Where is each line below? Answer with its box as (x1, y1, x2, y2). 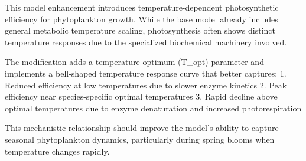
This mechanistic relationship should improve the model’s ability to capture (5, 121, 279, 134)
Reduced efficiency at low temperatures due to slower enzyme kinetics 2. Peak (5, 78, 287, 91)
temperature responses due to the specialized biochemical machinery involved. (5, 35, 287, 48)
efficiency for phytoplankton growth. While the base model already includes (5, 12, 278, 25)
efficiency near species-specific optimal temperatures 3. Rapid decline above (5, 90, 278, 103)
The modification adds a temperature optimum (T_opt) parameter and (5, 55, 264, 68)
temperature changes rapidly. (5, 144, 110, 157)
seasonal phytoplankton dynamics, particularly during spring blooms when (5, 133, 275, 145)
